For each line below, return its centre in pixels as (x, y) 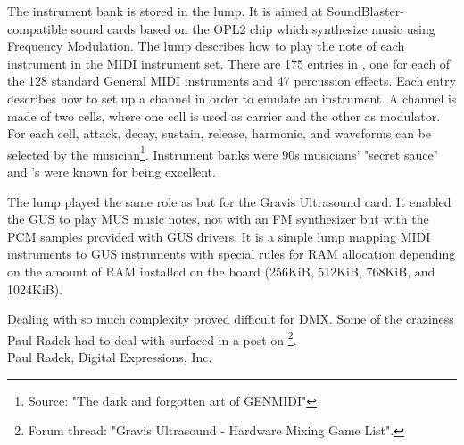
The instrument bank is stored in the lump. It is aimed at (165, 11)
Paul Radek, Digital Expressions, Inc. (110, 357)
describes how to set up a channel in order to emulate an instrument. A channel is (232, 98)
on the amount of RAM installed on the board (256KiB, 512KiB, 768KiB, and (221, 271)
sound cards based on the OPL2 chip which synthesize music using (253, 28)
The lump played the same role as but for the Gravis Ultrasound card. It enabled (229, 201)
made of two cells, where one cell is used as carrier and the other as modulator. (224, 115)
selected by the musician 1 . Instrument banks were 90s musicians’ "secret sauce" (223, 152)
